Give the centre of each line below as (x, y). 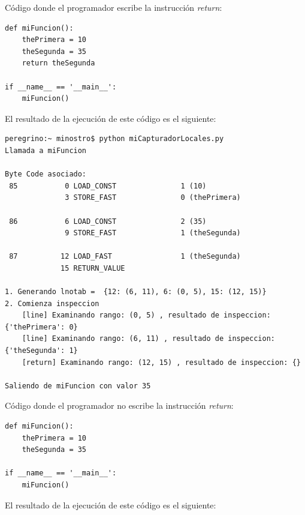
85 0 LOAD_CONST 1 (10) (108, 186)
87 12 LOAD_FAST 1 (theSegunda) (125, 257)
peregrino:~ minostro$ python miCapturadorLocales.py (114, 139)
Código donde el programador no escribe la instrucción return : (119, 405)
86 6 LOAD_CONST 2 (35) (108, 221)
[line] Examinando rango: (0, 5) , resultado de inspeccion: (146, 315)
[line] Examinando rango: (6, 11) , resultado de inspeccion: (149, 339)
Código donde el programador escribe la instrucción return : (114, 7)
